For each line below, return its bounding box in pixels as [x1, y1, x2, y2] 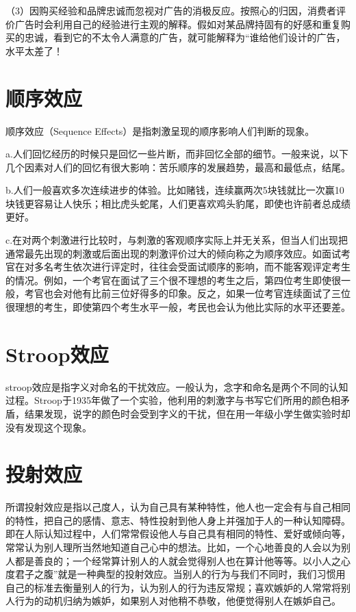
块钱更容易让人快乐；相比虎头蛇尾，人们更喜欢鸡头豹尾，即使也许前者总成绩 [5, 196, 351, 210]
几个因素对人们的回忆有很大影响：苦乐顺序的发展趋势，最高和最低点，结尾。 [5, 160, 351, 174]
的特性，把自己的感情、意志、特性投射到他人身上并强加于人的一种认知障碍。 [5, 513, 351, 527]
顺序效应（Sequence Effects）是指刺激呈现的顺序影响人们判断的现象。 [5, 123, 315, 138]
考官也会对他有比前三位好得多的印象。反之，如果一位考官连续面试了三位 [24, 286, 351, 301]
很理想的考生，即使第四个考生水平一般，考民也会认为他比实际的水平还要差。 [5, 300, 351, 314]
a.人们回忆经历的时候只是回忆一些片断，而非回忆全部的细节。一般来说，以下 [5, 146, 348, 161]
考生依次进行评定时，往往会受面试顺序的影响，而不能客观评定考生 [53, 259, 351, 274]
